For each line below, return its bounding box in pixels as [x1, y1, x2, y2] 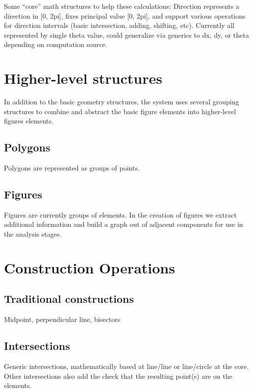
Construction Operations [4, 257, 175, 277]
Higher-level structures [4, 68, 162, 88]
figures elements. [4, 116, 53, 126]
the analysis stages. [4, 229, 62, 239]
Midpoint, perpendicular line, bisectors [4, 314, 121, 324]
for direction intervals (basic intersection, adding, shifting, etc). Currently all [4, 20, 234, 30]
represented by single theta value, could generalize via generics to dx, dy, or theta [4, 29, 249, 40]
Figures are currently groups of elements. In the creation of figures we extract [4, 209, 237, 220]
